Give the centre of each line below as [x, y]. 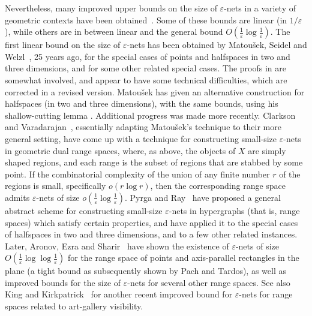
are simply [267, 150]
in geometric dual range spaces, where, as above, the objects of [120, 150]
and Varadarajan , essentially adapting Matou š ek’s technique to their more [143, 127]
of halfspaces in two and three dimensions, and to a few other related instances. [151, 234]
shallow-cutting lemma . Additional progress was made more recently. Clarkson [150, 115]
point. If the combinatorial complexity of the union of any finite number [137, 174]
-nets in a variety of [260, 8]
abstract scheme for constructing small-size [84, 210]
